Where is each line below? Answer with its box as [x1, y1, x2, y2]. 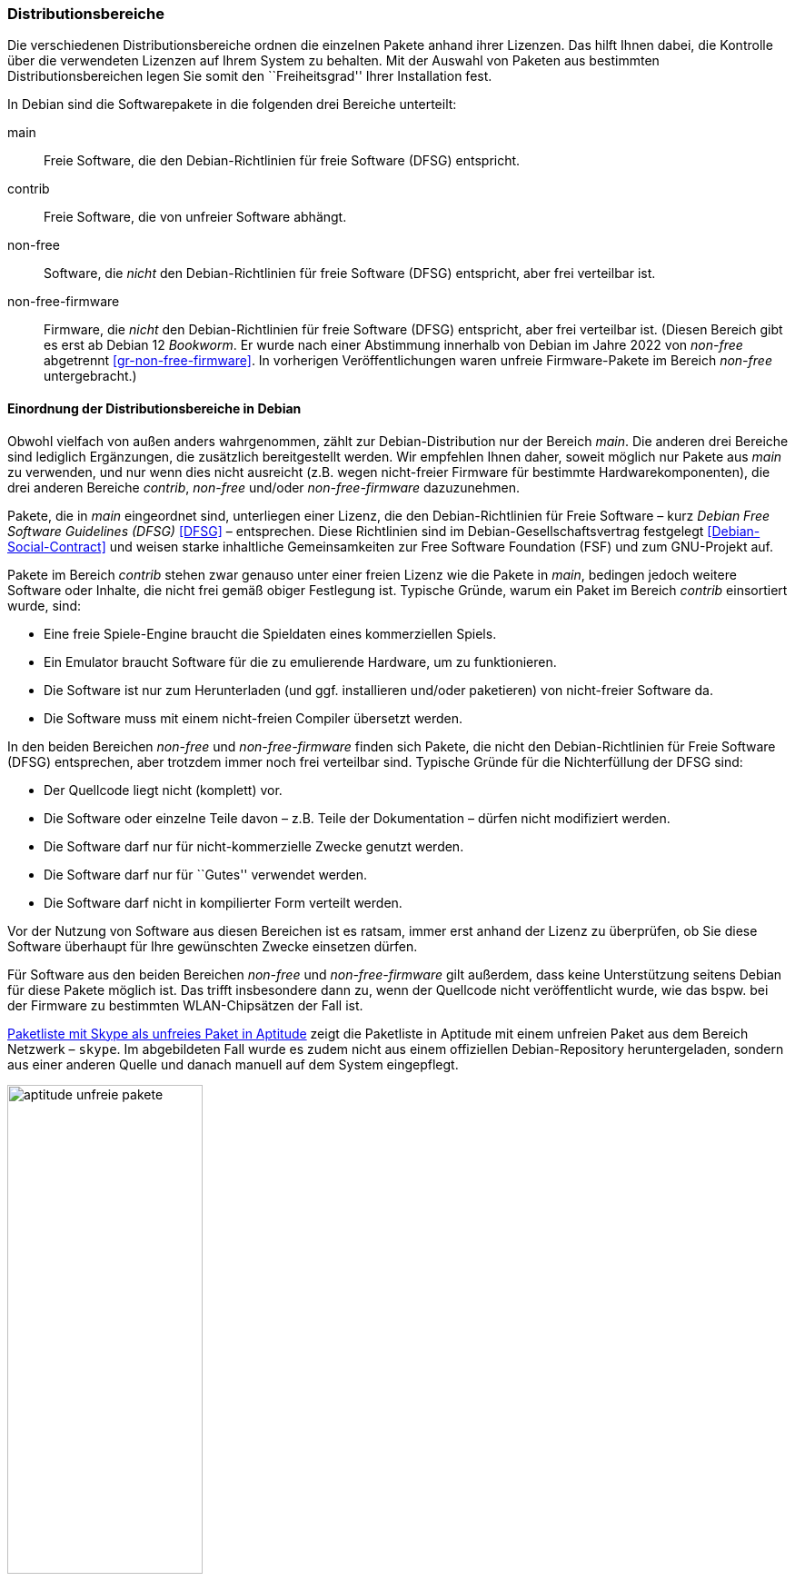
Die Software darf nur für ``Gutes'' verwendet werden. [44, 866, 367, 882]
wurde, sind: [7, 597, 82, 613]
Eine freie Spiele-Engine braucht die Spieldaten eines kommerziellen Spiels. [44, 625, 497, 641]
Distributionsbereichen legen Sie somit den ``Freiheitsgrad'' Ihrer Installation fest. [7, 68, 492, 85]
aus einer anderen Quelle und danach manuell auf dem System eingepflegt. [7, 1056, 459, 1072]
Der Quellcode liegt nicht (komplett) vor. [44, 781, 283, 798]
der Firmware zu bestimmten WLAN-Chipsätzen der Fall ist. [7, 997, 363, 1013]
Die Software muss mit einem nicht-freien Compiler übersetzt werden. [44, 710, 463, 726]
